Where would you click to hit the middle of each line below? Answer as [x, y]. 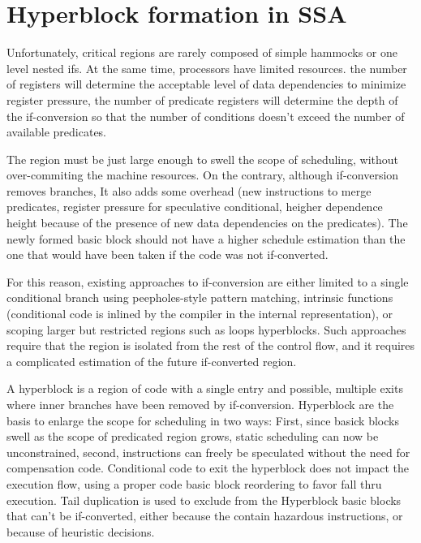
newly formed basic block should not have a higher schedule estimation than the [206, 238]
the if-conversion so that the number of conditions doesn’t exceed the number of [206, 116]
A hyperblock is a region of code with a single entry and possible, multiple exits [205, 388]
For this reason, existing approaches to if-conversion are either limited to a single [208, 281]
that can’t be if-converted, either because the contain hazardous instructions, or [205, 516]
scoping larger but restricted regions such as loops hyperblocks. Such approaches [206, 329]
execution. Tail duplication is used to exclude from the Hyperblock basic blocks [204, 500]
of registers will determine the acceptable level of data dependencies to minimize [206, 84]
